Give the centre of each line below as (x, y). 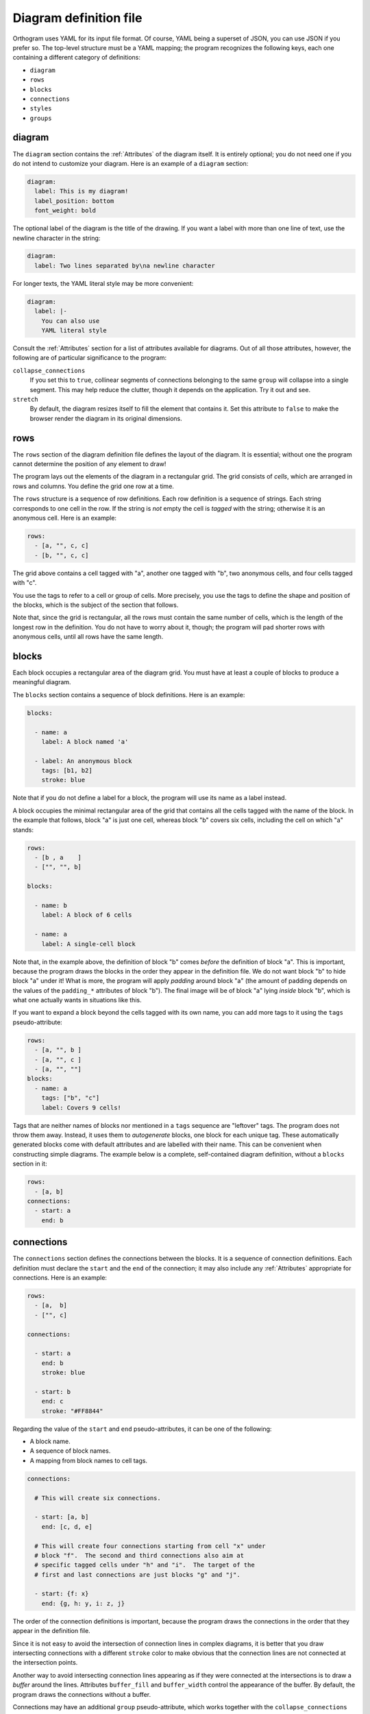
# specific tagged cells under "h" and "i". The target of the (145, 1565)
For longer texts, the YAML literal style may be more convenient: (103, 283)
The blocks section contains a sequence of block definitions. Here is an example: (129, 695)
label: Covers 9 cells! (81, 1108)
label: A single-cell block (89, 944)
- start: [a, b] (62, 1517)
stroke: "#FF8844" (72, 1411)
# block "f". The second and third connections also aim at (139, 1555)
